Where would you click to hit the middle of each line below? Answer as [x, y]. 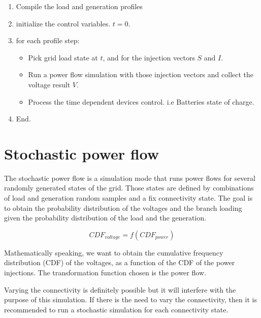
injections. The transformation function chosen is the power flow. [105, 273]
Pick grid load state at [63, 57]
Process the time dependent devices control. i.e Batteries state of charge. [141, 101]
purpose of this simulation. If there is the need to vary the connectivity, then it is [130, 299]
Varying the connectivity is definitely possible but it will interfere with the [120, 289]
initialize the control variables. [63, 23]
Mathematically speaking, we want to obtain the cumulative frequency [114, 252]
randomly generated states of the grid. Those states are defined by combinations [129, 188]
